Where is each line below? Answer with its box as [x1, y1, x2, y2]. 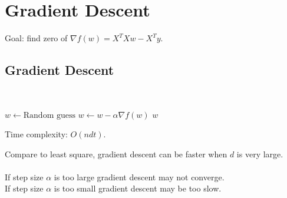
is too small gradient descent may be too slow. [54, 182, 222, 194]
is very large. [236, 147, 283, 160]
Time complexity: [5, 128, 68, 140]
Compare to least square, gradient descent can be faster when [5, 147, 227, 160]
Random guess [23, 111, 75, 120]
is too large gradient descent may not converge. [54, 170, 225, 183]
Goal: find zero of [5, 32, 68, 44]
